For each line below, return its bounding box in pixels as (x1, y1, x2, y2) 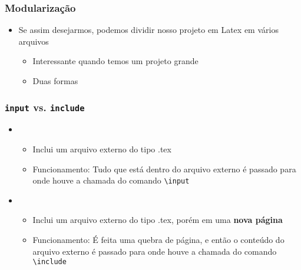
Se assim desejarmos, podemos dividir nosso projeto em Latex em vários (18, 24, 279, 36)
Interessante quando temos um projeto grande (32, 55, 199, 67)
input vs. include (5, 99, 85, 114)
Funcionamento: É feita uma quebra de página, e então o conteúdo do (32, 234, 285, 245)
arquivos (18, 35, 49, 47)
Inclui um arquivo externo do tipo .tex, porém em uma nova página (32, 214, 283, 226)
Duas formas (32, 75, 78, 86)
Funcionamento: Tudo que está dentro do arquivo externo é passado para (32, 162, 296, 175)
